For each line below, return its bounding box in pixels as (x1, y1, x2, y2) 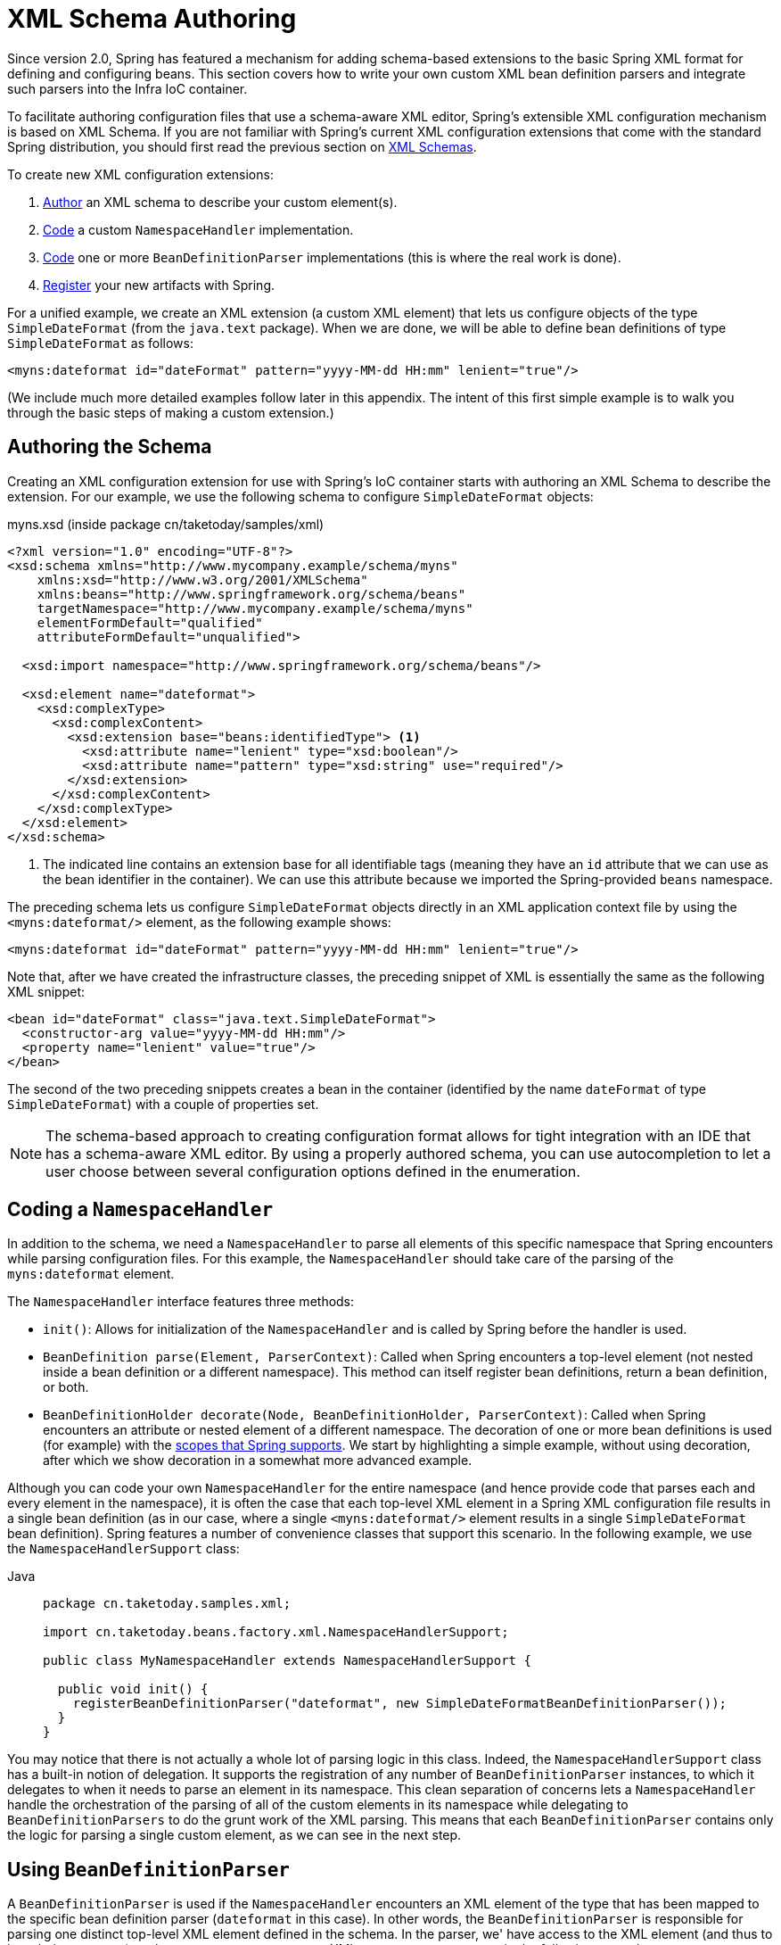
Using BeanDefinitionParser (7, 1858, 291, 1881)
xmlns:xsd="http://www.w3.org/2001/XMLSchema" (37, 572, 368, 587)
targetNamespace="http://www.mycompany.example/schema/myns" (37, 600, 473, 616)
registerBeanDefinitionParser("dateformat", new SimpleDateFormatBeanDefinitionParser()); (72, 1696, 728, 1711)
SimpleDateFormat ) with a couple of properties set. (7, 1096, 319, 1112)
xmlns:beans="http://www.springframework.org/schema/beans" (37, 586, 466, 601)
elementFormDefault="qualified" (37, 615, 263, 630)
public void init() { (57, 1682, 209, 1697)
